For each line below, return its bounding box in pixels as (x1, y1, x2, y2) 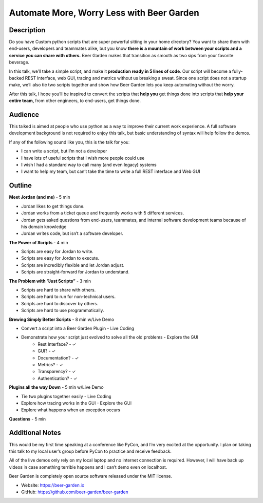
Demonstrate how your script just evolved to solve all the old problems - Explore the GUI (21, 335, 199, 340)
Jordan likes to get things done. (21, 203, 85, 209)
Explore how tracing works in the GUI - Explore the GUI (21, 400, 131, 406)
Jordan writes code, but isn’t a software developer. (21, 231, 124, 236)
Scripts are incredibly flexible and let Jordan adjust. (21, 262, 125, 268)
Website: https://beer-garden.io (21, 482, 85, 488)
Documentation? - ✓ (38, 355, 79, 361)
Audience (9, 110, 39, 119)
